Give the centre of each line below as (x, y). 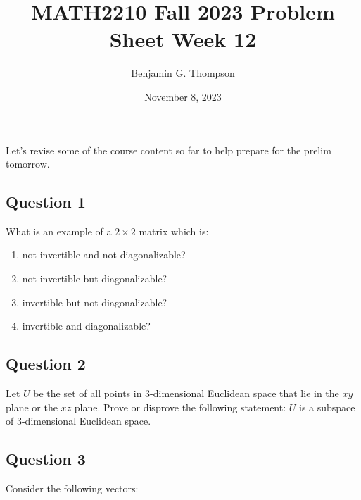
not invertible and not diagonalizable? (104, 255)
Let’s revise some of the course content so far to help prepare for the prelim (169, 150)
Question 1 (46, 202)
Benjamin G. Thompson (183, 73)
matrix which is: (174, 231)
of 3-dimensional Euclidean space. (78, 421)
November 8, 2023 (183, 96)
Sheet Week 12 (183, 39)
